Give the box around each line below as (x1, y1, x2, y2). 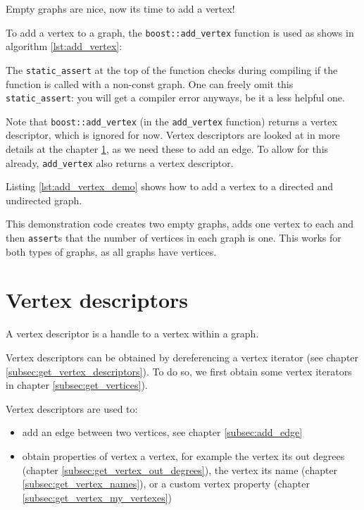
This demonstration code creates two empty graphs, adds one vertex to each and (6, 216, 353, 231)
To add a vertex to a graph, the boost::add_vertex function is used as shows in (6, 25, 354, 39)
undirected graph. (6, 192, 82, 207)
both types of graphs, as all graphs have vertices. (6, 244, 217, 259)
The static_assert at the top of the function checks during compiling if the (6, 62, 338, 77)
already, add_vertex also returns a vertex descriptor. (6, 155, 234, 170)
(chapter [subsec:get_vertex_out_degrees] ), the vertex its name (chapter (22, 462, 338, 477)
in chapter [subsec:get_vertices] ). (6, 378, 148, 392)
